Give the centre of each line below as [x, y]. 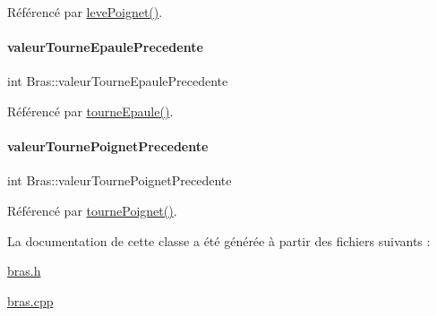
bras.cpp [30, 300]
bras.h [24, 271]
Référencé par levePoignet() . [85, 12]
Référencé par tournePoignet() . [92, 210]
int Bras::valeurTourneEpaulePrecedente [118, 81]
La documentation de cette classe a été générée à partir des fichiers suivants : [219, 240]
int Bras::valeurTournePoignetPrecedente [120, 180]
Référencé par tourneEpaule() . [90, 111]
